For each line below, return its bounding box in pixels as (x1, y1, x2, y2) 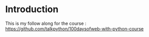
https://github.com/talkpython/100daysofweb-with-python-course (5, 25, 144, 31)
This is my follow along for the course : (5, 20, 87, 26)
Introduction (5, 4, 59, 15)
